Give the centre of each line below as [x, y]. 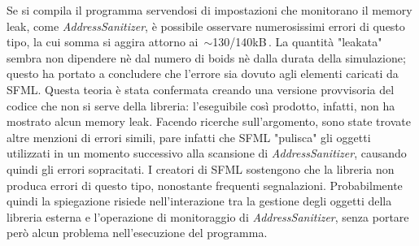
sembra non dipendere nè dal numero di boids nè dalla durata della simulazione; [206, 57]
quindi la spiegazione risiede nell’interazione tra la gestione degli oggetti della [199, 201]
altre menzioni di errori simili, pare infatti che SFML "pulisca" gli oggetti [189, 137]
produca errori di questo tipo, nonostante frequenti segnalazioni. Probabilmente [205, 185]
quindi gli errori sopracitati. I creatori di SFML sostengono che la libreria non [201, 168]
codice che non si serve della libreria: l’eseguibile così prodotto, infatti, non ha [201, 105]
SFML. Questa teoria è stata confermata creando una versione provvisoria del [201, 89]
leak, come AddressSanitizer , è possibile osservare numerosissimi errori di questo [206, 26]
